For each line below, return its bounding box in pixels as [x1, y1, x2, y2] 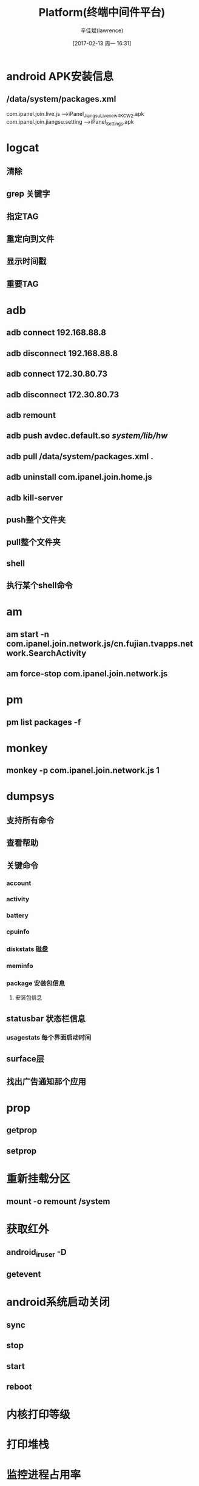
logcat [6, 141, 39, 155]
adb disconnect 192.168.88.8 [6, 348, 118, 358]
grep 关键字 [6, 189, 50, 199]
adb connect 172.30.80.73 [6, 369, 108, 379]
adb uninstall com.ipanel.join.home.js [6, 472, 153, 482]
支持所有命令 [6, 815, 55, 825]
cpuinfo [6, 927, 30, 936]
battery [6, 911, 29, 920]
